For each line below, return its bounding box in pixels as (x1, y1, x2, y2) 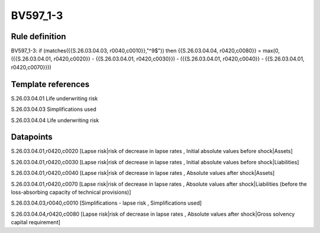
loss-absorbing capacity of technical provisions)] (11, 189, 132, 196)
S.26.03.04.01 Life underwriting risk (11, 95, 98, 102)
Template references (11, 79, 90, 89)
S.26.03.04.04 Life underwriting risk (11, 116, 99, 124)
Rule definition (11, 31, 66, 42)
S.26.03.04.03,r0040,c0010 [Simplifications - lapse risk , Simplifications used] (11, 199, 202, 207)
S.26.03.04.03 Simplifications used (11, 106, 97, 113)
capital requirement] (11, 219, 60, 226)
